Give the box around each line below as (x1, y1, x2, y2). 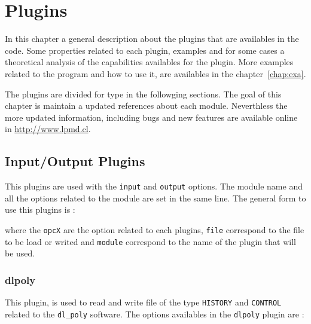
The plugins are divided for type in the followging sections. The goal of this (5, 87, 282, 100)
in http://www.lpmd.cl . (5, 123, 91, 135)
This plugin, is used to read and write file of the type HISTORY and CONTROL (5, 296, 282, 308)
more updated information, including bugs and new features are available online (5, 111, 298, 123)
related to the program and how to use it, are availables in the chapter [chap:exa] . (5, 67, 306, 80)
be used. (5, 247, 35, 259)
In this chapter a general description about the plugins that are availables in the (5, 32, 299, 45)
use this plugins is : (5, 203, 75, 216)
